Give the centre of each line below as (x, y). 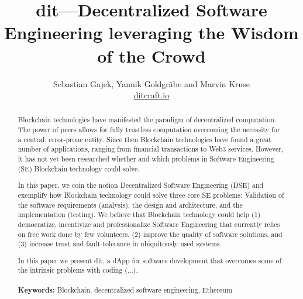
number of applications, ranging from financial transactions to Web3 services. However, (151, 149)
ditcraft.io (151, 95)
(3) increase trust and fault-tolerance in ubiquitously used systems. (120, 244)
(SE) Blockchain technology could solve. (79, 168)
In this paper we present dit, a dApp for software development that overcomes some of (150, 260)
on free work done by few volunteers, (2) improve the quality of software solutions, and (150, 234)
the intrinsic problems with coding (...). (78, 270)
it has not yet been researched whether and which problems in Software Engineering (146, 159)
